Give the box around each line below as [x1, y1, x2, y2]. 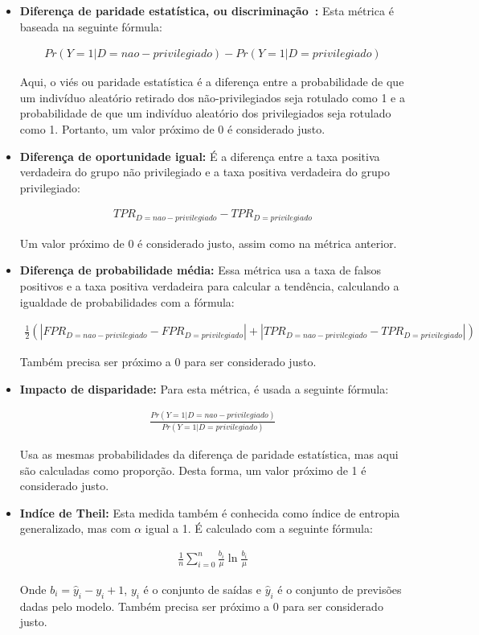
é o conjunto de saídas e [143, 580, 261, 597]
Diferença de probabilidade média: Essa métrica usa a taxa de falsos [19, 262, 382, 278]
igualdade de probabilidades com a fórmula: [19, 293, 235, 310]
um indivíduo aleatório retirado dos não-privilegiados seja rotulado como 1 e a [19, 89, 405, 105]
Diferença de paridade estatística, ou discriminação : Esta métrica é [19, 2, 394, 19]
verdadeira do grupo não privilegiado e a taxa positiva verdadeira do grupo [19, 163, 390, 180]
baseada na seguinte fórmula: [19, 18, 162, 35]
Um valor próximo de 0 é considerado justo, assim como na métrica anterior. [19, 234, 397, 251]
